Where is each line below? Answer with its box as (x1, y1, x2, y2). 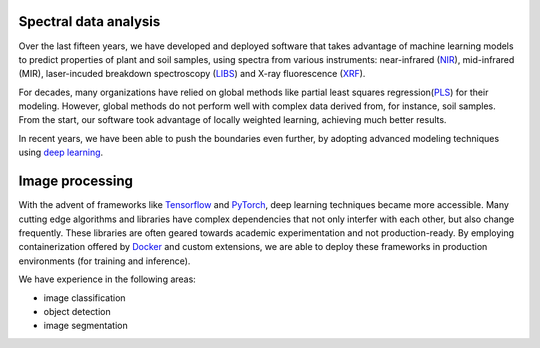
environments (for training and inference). (18, 255, 191, 267)
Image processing (18, 173, 134, 190)
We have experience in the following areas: (18, 273, 197, 285)
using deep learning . (18, 146, 104, 159)
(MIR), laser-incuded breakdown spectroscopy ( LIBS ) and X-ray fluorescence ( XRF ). (18, 68, 366, 80)
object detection (43, 305, 112, 317)
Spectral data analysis (18, 13, 161, 30)
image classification (43, 291, 126, 304)
